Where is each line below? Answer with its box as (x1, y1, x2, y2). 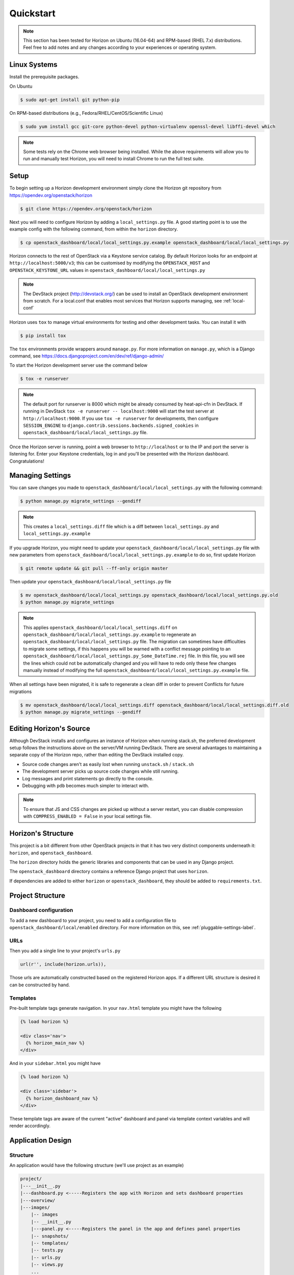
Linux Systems (9, 60, 58, 69)
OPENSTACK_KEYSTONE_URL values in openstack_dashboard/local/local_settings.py (9, 267, 206, 273)
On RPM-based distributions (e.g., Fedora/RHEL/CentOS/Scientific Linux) (9, 110, 163, 116)
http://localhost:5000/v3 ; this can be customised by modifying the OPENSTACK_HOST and (9, 260, 210, 266)
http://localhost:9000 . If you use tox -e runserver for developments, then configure (23, 415, 219, 421)
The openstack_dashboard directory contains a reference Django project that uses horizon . (9, 869, 209, 875)
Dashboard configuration (9, 907, 73, 914)
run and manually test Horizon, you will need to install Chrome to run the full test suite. (23, 156, 204, 162)
